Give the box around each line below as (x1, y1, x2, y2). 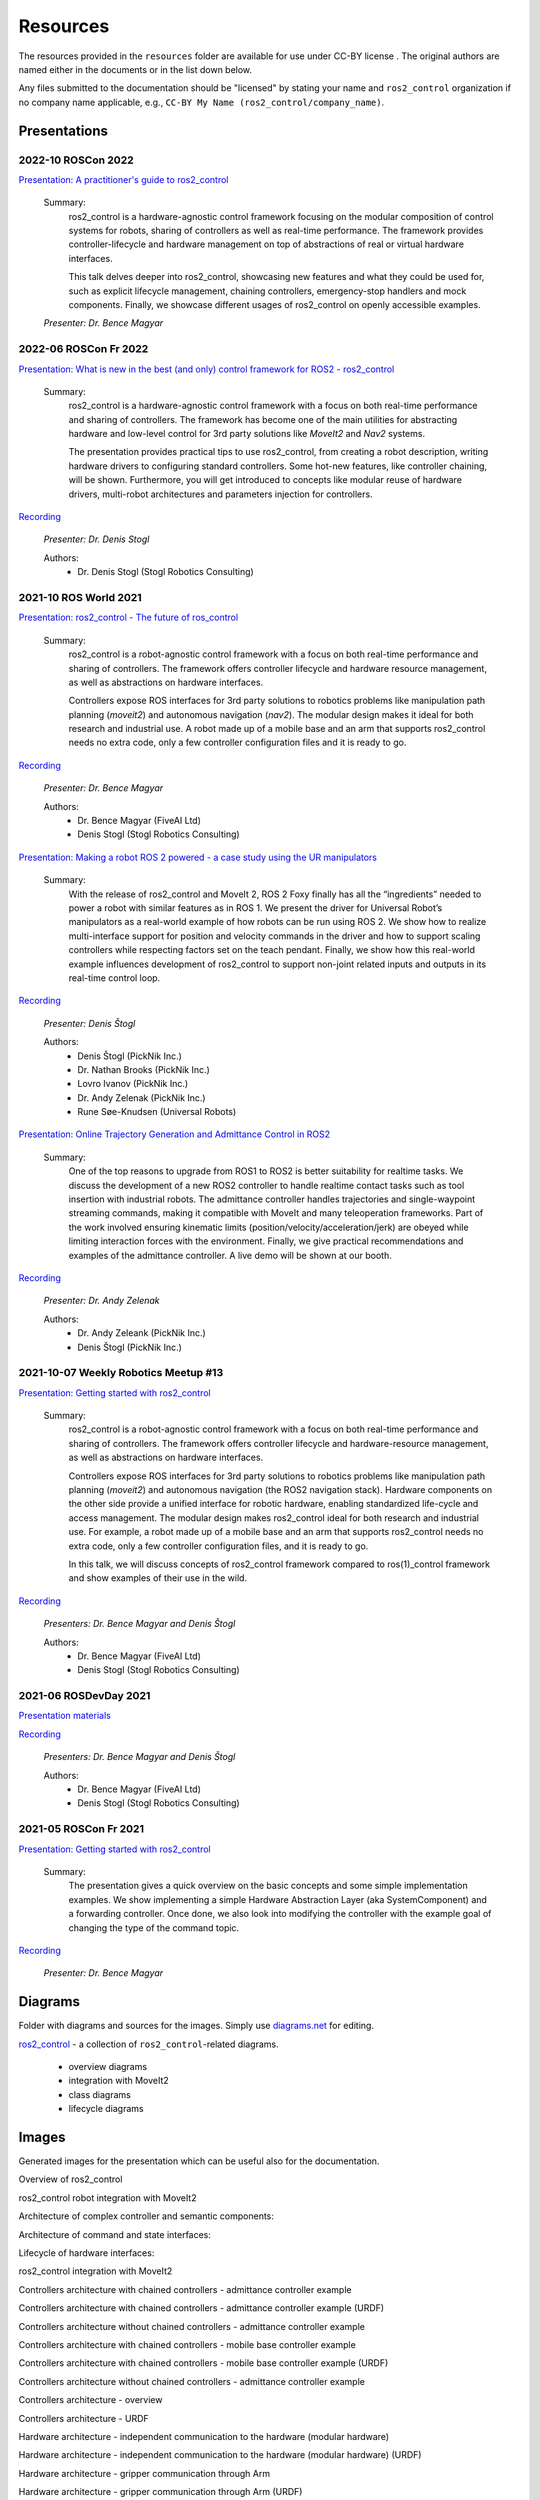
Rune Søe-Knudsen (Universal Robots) (77, 1106, 237, 1118)
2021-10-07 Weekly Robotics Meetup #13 (18, 1366, 224, 1380)
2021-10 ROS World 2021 (18, 590, 142, 604)
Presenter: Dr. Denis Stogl (43, 533, 150, 545)
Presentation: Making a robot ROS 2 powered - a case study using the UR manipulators (18, 851, 377, 863)
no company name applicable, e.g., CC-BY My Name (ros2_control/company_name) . (18, 96, 385, 108)
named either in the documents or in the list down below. (18, 63, 253, 75)
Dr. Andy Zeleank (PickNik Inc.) (77, 1327, 207, 1339)
